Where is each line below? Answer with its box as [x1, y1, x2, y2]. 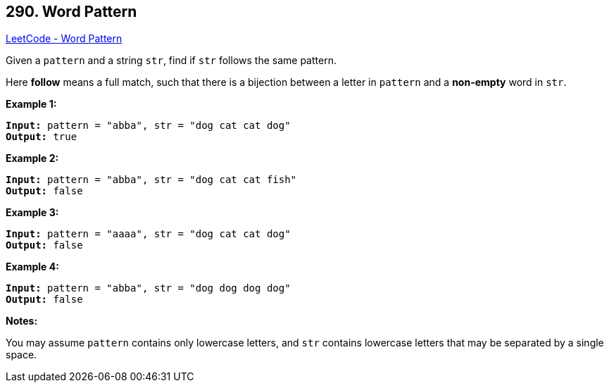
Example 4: [6, 261, 59, 273]
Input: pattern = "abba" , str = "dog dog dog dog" [6, 282, 291, 294]
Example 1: [6, 98, 57, 111]
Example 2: [6, 152, 59, 165]
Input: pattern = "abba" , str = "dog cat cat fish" [6, 174, 297, 186]
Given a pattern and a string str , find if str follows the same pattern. [6, 54, 337, 67]
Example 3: [6, 206, 59, 219]
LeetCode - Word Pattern [6, 32, 123, 45]
